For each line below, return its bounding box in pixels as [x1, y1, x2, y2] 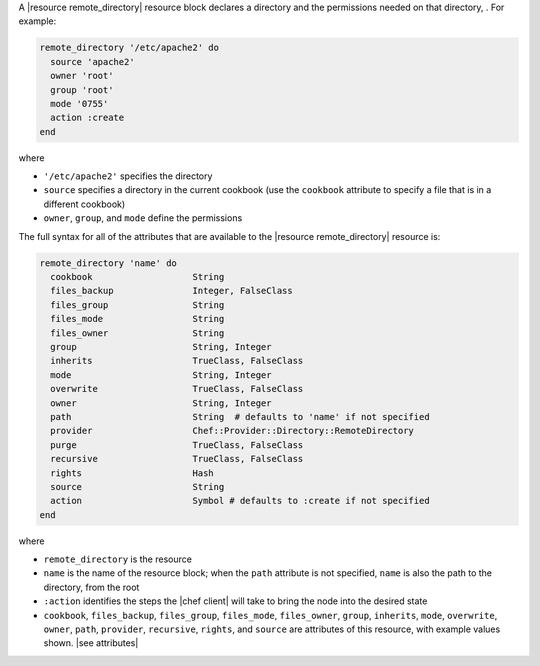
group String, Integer [50, 341, 272, 352]
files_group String [50, 299, 225, 310]
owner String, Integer [50, 397, 272, 409]
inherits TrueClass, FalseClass [50, 355, 304, 367]
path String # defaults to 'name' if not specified [50, 411, 430, 422]
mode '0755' [50, 98, 109, 109]
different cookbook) [43, 198, 126, 210]
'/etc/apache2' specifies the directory [43, 170, 213, 182]
